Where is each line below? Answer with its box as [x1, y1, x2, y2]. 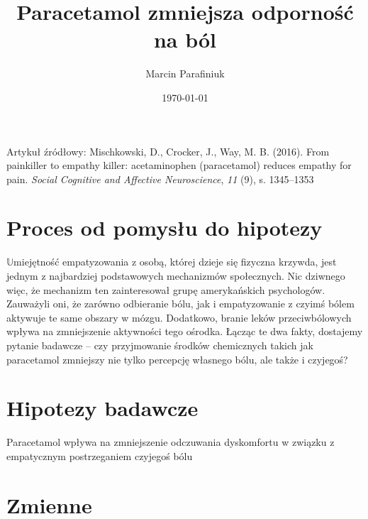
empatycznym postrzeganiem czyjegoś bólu [6, 448, 193, 463]
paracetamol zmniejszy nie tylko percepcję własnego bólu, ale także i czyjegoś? [6, 351, 348, 366]
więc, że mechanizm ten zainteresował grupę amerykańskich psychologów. [6, 282, 325, 297]
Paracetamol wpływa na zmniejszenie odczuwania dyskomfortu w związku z [6, 435, 335, 449]
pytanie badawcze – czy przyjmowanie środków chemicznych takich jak [6, 337, 313, 352]
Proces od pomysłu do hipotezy [6, 213, 323, 242]
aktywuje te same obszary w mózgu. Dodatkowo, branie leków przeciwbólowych [6, 310, 352, 324]
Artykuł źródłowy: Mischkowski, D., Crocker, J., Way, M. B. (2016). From [6, 143, 330, 158]
